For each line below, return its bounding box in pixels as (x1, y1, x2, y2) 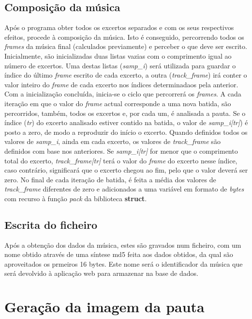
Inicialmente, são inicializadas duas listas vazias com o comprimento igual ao (4, 50, 232, 61)
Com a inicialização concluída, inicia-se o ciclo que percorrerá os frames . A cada (4, 89, 241, 99)
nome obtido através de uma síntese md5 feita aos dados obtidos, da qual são (4, 249, 233, 259)
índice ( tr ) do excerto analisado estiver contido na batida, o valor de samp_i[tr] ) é (4, 117, 248, 128)
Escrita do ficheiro (4, 217, 98, 232)
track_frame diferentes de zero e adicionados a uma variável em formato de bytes (4, 184, 244, 194)
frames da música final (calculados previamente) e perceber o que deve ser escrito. (4, 41, 247, 51)
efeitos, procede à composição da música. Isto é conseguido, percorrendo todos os (4, 32, 244, 42)
